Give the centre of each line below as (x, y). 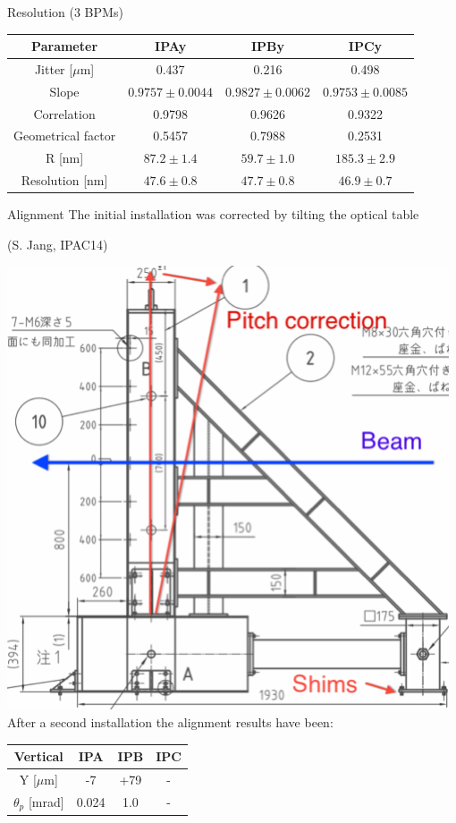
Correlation (64, 113)
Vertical (38, 756)
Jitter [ (54, 68)
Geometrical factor (65, 136)
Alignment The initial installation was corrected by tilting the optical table (213, 214)
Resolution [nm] (64, 180)
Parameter (65, 46)
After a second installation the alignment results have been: (170, 722)
